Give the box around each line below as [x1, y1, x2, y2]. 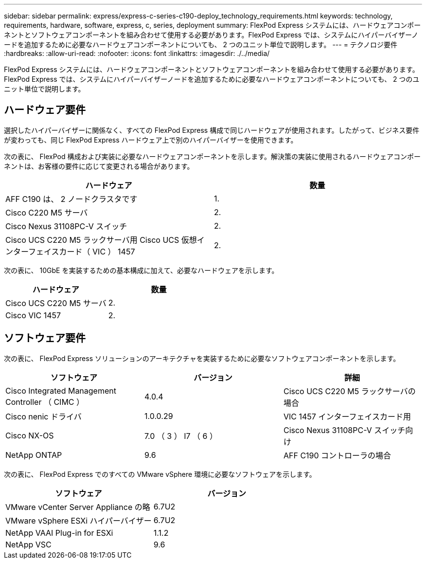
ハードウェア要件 [4, 104, 86, 116]
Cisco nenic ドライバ [5, 411, 82, 421]
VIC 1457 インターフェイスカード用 [283, 411, 411, 421]
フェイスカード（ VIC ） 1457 [28, 246, 135, 256]
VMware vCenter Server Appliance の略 [5, 502, 150, 512]
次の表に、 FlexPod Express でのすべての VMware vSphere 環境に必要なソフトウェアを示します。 [4, 470, 316, 478]
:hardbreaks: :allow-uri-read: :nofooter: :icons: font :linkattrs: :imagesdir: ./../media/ [4, 49, 270, 57]
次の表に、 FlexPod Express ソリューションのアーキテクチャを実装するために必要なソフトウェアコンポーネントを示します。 [4, 354, 400, 363]
